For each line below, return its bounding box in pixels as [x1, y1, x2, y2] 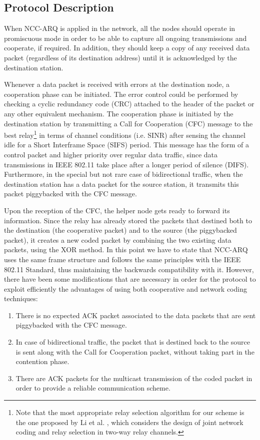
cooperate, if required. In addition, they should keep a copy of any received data [4, 42, 250, 53]
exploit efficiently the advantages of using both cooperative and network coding [4, 283, 247, 294]
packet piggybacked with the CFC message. [4, 188, 137, 199]
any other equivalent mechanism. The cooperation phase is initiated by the [4, 108, 233, 118]
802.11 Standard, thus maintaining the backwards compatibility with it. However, [4, 264, 254, 274]
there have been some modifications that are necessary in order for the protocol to [4, 274, 256, 284]
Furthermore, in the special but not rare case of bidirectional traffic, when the [4, 169, 243, 179]
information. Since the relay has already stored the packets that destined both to [4, 215, 252, 225]
